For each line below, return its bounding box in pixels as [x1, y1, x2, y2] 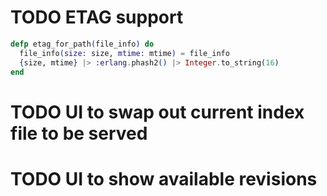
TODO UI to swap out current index [10, 101, 305, 123]
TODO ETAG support [10, 6, 184, 29]
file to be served [10, 122, 148, 145]
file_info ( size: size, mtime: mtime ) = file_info [19, 48, 230, 58]
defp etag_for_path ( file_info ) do [10, 39, 155, 49]
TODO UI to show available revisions [10, 167, 318, 190]
